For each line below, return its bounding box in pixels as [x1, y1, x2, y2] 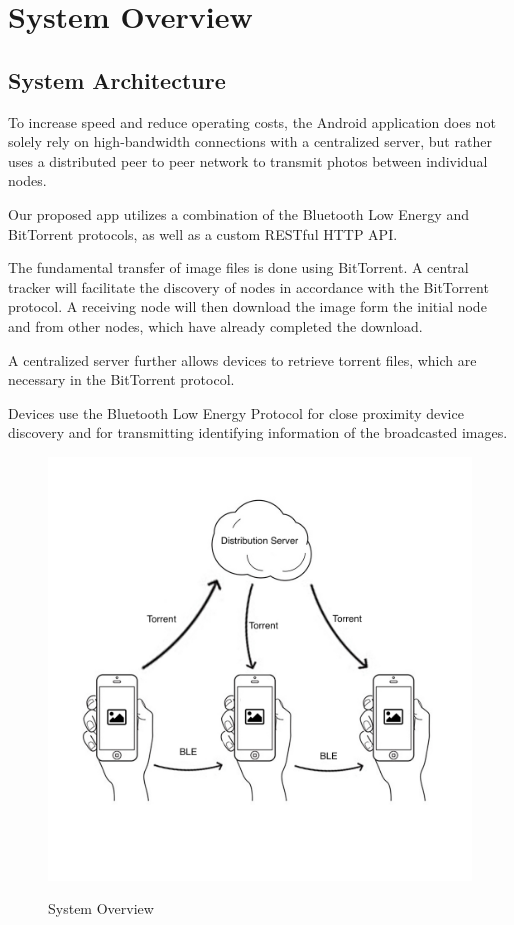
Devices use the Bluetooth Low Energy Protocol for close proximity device [8, 402, 464, 423]
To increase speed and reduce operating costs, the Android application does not [8, 111, 496, 132]
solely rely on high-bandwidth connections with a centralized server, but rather [8, 131, 492, 152]
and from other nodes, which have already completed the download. [8, 315, 423, 336]
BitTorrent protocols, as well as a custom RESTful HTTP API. [8, 223, 398, 244]
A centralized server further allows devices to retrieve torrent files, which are [8, 349, 477, 370]
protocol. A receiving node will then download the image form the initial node [8, 296, 487, 317]
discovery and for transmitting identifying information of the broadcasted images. [8, 422, 508, 443]
